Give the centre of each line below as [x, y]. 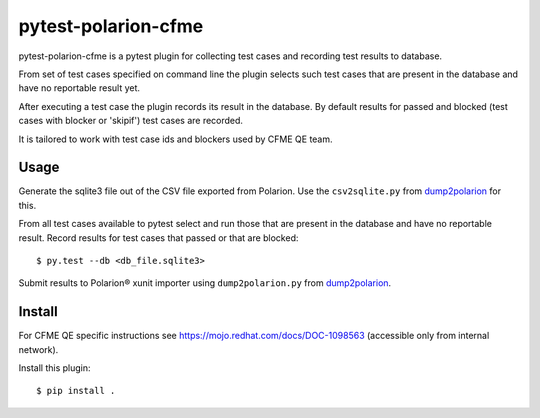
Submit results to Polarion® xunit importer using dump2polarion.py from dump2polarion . [205, 283]
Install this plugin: [54, 368]
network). [38, 349]
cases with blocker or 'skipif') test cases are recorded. [131, 121]
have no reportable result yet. [79, 88]
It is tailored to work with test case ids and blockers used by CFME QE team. [176, 139]
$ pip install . [76, 391]
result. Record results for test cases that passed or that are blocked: [158, 237]
